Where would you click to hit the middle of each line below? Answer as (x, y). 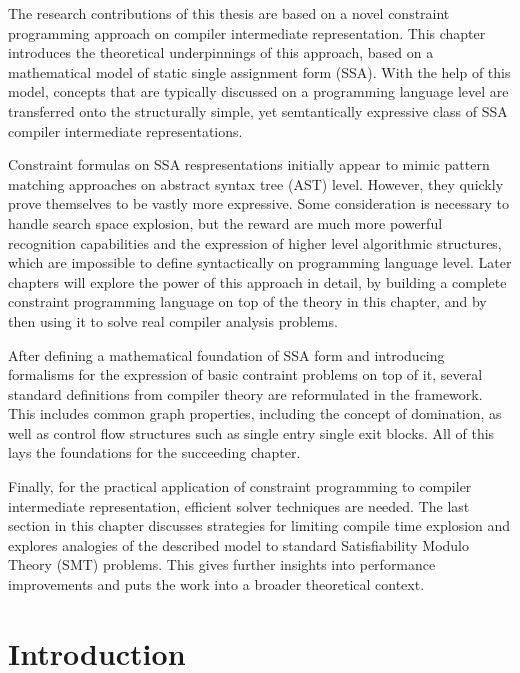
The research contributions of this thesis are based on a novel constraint (229, 13)
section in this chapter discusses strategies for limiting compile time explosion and (259, 525)
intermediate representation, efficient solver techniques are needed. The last (239, 505)
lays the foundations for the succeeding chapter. (154, 452)
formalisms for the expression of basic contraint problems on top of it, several (245, 374)
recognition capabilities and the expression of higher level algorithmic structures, (255, 242)
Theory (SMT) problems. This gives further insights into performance (222, 564)
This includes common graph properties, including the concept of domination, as (255, 413)
